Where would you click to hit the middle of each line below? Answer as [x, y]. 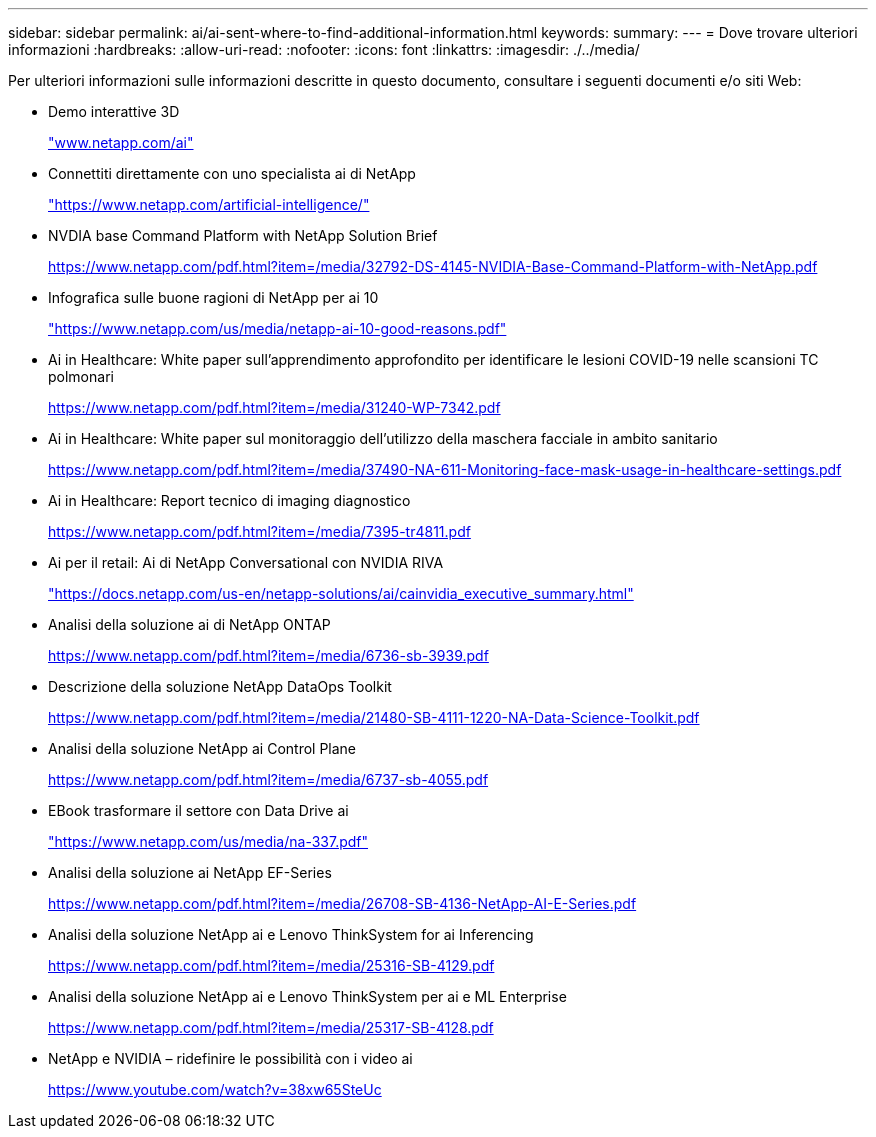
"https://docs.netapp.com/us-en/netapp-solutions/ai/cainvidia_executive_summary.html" [341, 593]
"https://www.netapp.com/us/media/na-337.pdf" [208, 841]
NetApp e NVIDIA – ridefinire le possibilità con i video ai [230, 1058]
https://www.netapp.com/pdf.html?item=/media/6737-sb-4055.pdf [268, 779]
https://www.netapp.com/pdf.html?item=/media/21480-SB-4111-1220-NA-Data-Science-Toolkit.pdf [374, 717]
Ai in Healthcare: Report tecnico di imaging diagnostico [229, 500]
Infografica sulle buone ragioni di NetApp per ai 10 [213, 297]
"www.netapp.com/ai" [121, 142]
